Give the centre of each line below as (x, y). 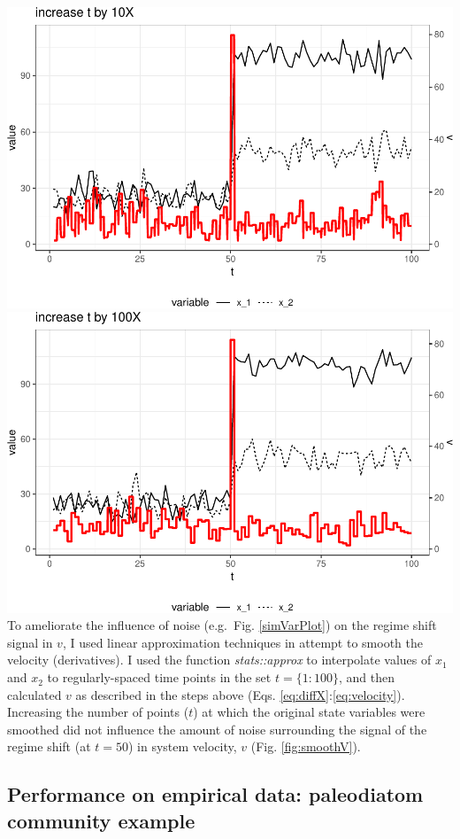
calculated (34, 694)
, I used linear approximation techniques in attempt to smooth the (242, 642)
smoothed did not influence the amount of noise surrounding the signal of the (217, 729)
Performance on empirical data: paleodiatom (215, 794)
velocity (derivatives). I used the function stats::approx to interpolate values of (219, 660)
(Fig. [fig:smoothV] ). (306, 746)
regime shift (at (49, 746)
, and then (366, 677)
